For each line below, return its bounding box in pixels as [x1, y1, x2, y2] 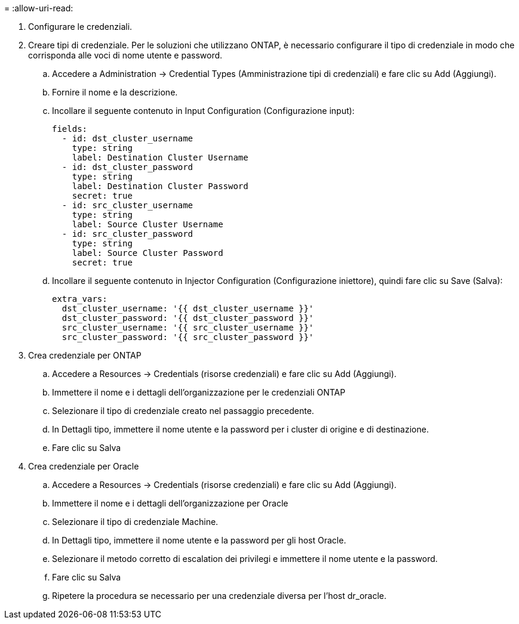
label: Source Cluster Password [72, 248, 223, 258]
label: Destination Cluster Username [72, 153, 248, 162]
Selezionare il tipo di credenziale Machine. [52, 517, 219, 527]
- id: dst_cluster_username [62, 134, 194, 143]
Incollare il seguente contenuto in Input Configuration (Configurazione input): [52, 106, 355, 116]
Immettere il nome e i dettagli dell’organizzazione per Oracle [52, 498, 288, 508]
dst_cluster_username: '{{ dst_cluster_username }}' [62, 304, 314, 313]
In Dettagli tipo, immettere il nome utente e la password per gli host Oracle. [52, 535, 346, 545]
